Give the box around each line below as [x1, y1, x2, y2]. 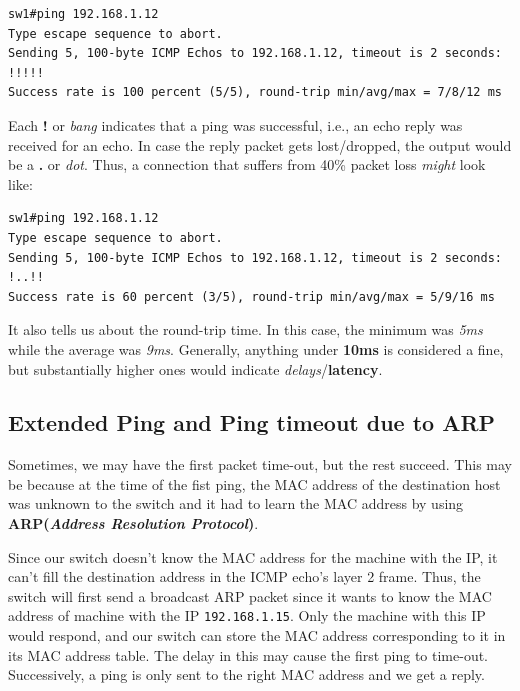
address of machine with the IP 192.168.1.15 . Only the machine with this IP [8, 605, 486, 626]
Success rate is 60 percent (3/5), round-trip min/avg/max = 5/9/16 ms [8, 289, 495, 304]
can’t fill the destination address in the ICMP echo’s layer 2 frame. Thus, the [8, 566, 481, 587]
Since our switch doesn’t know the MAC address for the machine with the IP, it [8, 546, 498, 567]
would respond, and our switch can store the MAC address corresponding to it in [8, 625, 506, 646]
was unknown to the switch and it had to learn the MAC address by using [8, 493, 464, 514]
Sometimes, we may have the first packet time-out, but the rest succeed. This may [8, 454, 512, 475]
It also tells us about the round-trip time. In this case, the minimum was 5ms [8, 319, 483, 340]
